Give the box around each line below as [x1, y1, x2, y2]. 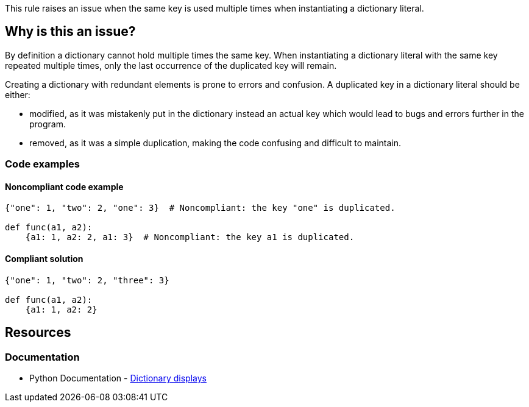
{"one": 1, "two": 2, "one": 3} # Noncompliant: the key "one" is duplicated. [5, 203, 396, 213]
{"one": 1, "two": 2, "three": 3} [5, 275, 169, 285]
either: [5, 89, 30, 100]
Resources [5, 325, 71, 341]
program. [29, 118, 66, 129]
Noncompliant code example [5, 181, 124, 192]
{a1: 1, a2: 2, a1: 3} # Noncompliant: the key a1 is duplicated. [25, 232, 355, 242]
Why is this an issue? [5, 24, 136, 40]
